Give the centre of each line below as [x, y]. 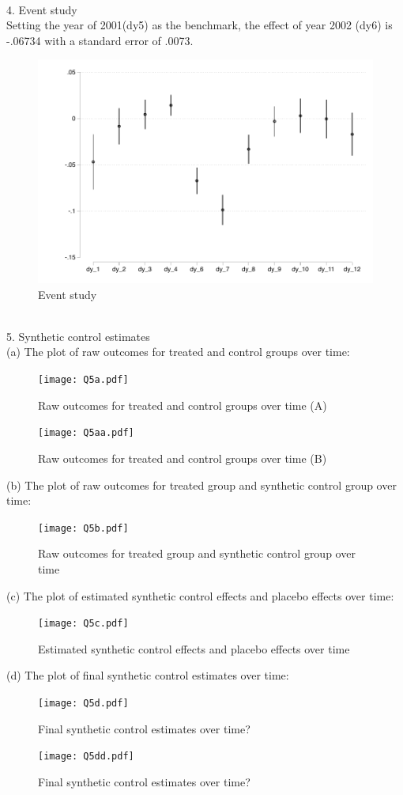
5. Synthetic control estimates [78, 336]
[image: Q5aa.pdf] [86, 433]
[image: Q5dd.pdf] [86, 757]
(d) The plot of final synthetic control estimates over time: [148, 675]
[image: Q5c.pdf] [83, 624]
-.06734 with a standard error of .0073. [100, 40]
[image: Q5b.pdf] [83, 528]
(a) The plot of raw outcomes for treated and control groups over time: [178, 352]
